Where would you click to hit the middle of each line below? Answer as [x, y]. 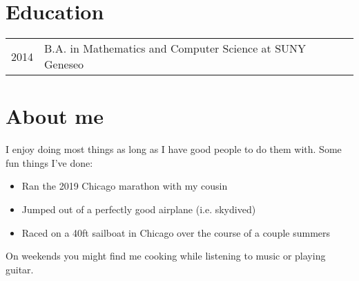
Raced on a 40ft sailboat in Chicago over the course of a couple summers [176, 232]
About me [55, 116]
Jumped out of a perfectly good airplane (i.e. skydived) [139, 209]
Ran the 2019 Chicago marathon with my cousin [125, 186]
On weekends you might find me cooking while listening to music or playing [166, 256]
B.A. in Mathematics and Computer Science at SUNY [175, 48]
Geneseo [64, 64]
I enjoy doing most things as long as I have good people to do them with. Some [174, 149]
